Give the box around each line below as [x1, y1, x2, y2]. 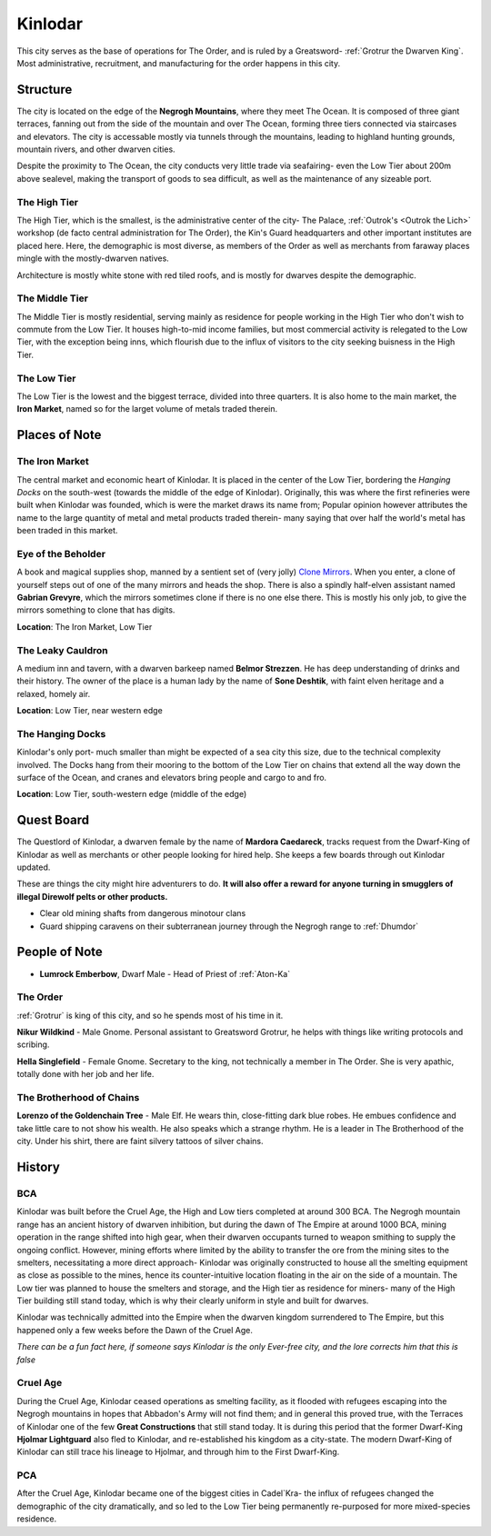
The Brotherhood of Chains [16, 1092, 140, 1104]
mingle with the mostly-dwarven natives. [16, 253, 170, 264]
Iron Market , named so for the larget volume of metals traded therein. [16, 404, 277, 414]
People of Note [16, 944, 104, 960]
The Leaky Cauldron [16, 643, 108, 656]
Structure [16, 82, 73, 97]
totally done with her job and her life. [16, 1069, 155, 1080]
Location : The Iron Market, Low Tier [16, 621, 153, 632]
